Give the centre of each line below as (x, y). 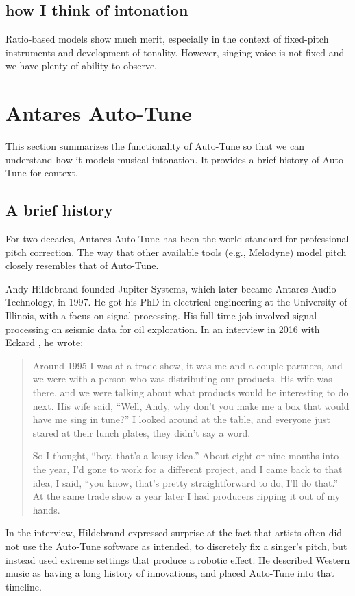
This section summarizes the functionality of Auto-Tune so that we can (155, 146)
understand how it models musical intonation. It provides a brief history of (162, 159)
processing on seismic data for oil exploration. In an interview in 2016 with (163, 329)
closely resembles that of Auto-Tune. (82, 265)
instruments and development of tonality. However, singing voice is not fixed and (175, 52)
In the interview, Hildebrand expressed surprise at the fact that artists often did (174, 532)
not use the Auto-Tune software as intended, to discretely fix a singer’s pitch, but (176, 546)
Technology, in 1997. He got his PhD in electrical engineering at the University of (176, 302)
